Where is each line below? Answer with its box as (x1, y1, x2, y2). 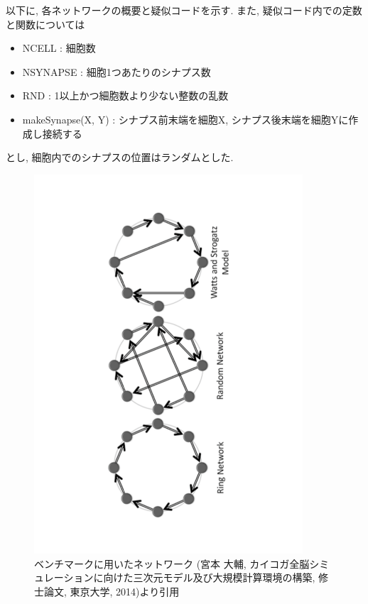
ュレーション (34, 570, 94, 585)
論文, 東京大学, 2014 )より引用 (43, 584, 180, 599)
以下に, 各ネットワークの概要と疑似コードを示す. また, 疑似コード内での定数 (6, 3, 362, 17)
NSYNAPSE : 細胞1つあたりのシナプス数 (22, 64, 211, 79)
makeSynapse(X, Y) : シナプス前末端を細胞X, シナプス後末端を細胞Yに (22, 111, 349, 126)
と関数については (6, 16, 85, 31)
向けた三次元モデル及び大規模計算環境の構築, (103, 570, 315, 585)
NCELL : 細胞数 (22, 40, 96, 55)
